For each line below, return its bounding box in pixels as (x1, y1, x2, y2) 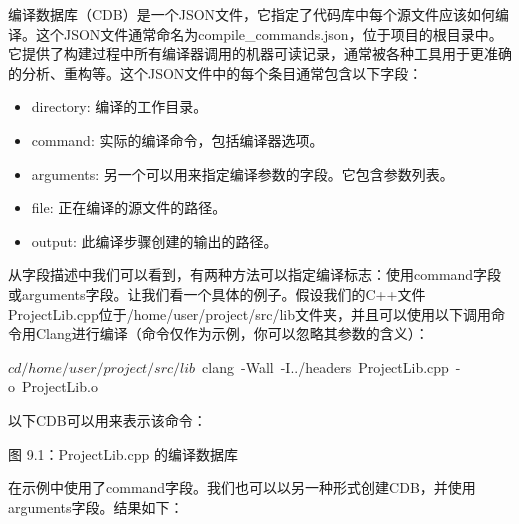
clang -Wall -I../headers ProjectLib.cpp (202, 356, 449, 377)
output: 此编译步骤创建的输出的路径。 (31, 230, 278, 251)
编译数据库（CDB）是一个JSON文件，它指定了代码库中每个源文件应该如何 (8, 4, 496, 24)
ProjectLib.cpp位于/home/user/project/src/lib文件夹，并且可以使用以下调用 (8, 303, 491, 324)
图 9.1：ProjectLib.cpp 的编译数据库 (8, 443, 238, 464)
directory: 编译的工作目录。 (31, 96, 208, 117)
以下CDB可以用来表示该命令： (8, 409, 207, 430)
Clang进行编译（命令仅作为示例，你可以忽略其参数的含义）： (35, 323, 429, 344)
